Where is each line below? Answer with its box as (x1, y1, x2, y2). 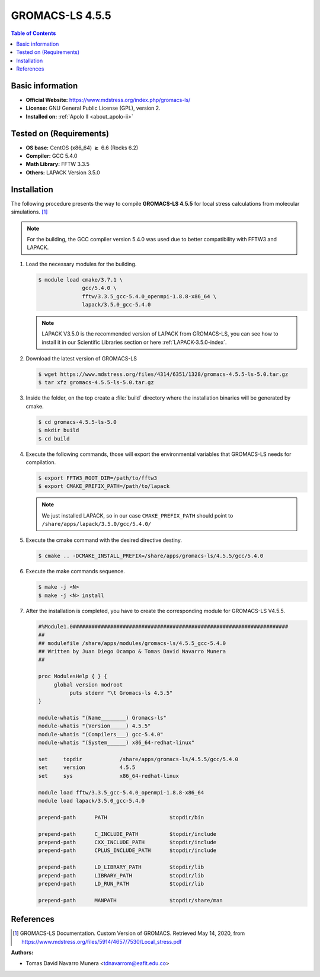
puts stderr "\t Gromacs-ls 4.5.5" (69, 689, 173, 696)
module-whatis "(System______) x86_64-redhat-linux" (38, 739, 195, 746)
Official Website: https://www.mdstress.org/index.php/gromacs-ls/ (25, 97, 191, 104)
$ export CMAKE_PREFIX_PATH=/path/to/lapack (38, 483, 170, 490)
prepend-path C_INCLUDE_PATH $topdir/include (38, 831, 217, 837)
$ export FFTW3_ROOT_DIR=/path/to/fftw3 (38, 474, 157, 481)
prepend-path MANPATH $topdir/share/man (38, 897, 223, 903)
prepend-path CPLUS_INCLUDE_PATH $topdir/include (38, 847, 217, 854)
